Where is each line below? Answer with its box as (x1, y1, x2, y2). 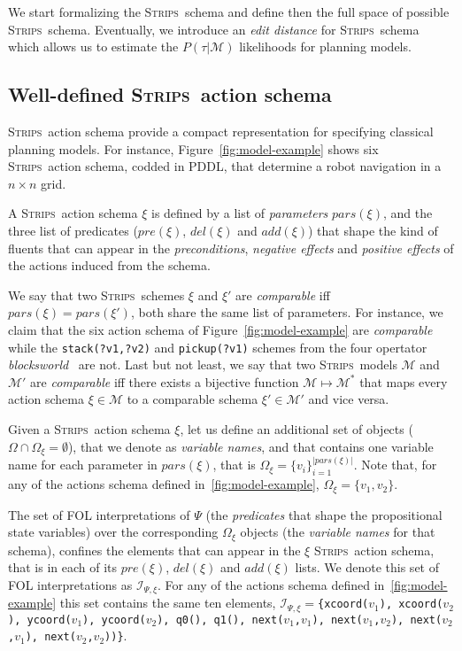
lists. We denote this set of (295, 558, 439, 577)
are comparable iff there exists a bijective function (30, 372, 299, 391)
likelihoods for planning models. (239, 37, 412, 56)
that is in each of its (8, 558, 118, 577)
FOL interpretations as (8, 575, 133, 593)
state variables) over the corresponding (8, 523, 219, 541)
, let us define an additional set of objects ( (180, 419, 413, 438)
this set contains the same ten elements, (59, 593, 276, 612)
